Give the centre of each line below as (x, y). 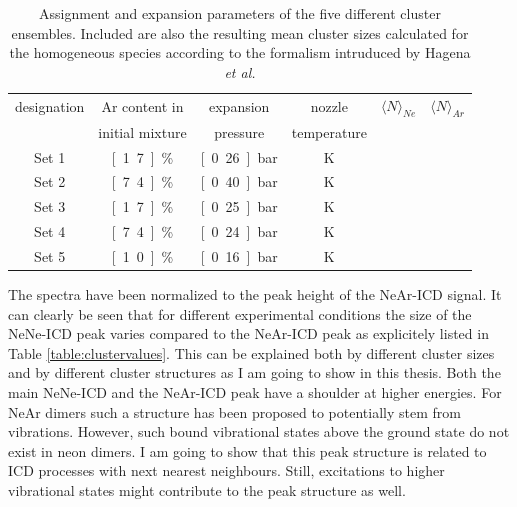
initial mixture (142, 131)
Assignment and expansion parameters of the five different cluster (240, 13)
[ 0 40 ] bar (239, 181)
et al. (240, 71)
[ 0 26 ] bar (239, 156)
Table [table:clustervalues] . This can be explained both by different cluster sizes (251, 352)
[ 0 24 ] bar (239, 231)
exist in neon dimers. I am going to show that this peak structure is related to (247, 450)
